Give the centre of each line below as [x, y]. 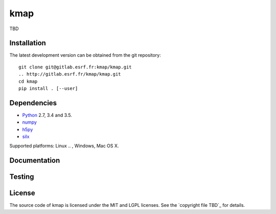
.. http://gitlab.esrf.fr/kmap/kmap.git [70, 74]
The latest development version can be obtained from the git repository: [85, 55]
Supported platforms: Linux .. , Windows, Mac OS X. [64, 146]
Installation [28, 43]
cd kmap [28, 81]
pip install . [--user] [48, 89]
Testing [22, 177]
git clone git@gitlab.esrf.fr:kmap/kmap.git [75, 67]
